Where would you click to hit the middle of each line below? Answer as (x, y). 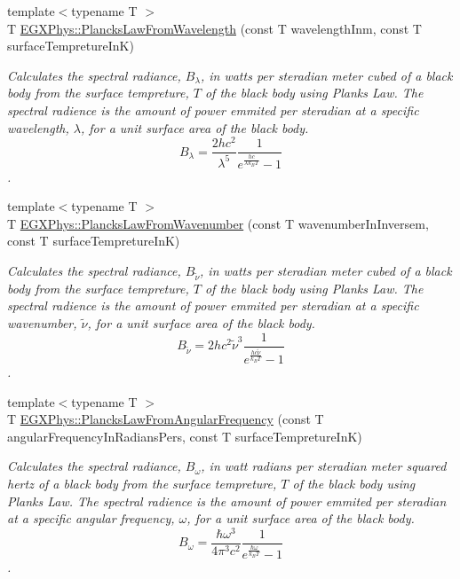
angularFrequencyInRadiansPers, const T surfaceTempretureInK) (185, 436)
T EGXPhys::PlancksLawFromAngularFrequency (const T (166, 419)
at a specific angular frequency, (91, 518)
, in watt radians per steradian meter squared (324, 466)
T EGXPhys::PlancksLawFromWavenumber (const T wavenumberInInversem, (218, 223)
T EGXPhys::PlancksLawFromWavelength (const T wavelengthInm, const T (214, 28)
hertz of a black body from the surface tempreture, (142, 483)
